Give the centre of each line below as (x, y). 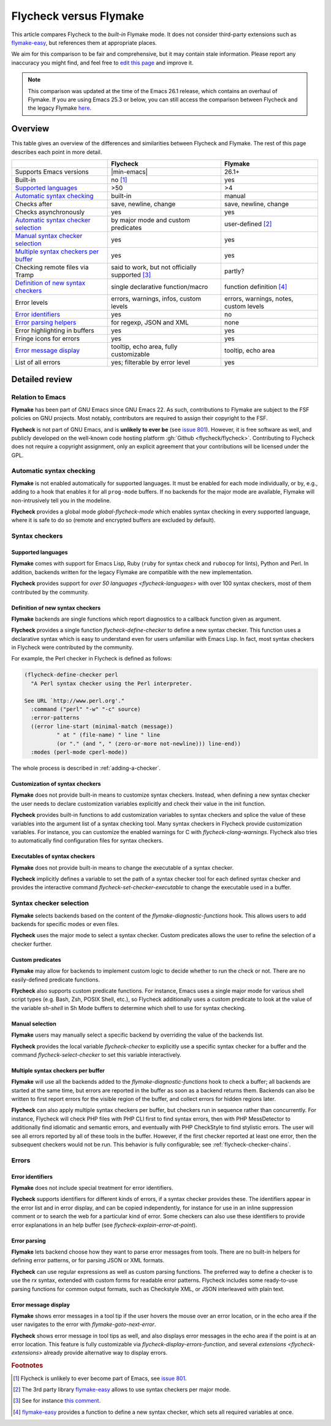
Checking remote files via (52, 267)
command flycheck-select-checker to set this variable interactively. (97, 1054)
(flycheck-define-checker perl (71, 675)
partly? (234, 271)
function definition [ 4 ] (256, 286)
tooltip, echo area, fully (144, 347)
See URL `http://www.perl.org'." (74, 700)
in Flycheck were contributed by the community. (72, 648)
